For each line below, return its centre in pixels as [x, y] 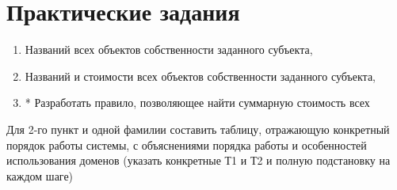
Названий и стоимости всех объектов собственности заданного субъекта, [200, 76]
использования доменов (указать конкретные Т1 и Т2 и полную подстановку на [198, 160]
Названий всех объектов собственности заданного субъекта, [169, 49]
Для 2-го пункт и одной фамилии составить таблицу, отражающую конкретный [198, 129]
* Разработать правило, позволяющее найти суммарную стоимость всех [197, 103]
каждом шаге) [40, 175]
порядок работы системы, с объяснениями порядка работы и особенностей [187, 144]
